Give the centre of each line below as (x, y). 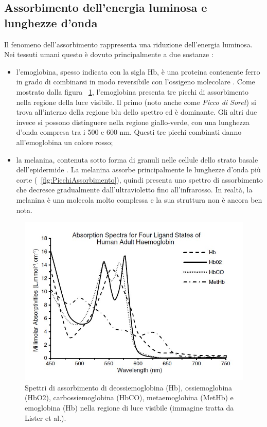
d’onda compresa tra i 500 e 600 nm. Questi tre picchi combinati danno (129, 132)
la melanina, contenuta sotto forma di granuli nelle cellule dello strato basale (137, 159)
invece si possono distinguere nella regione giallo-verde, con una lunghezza (133, 122)
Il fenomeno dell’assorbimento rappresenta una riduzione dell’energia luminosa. (128, 44)
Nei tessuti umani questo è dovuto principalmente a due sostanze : (109, 54)
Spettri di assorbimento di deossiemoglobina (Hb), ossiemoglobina (129, 387)
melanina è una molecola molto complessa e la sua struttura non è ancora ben (139, 199)
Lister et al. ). (46, 417)
